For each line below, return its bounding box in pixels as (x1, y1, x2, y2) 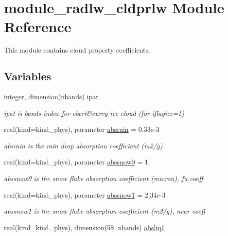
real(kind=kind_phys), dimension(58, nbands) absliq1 (4, 222, 165, 232)
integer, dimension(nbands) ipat (4, 91, 99, 102)
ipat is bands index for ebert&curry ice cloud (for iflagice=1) (4, 108, 184, 118)
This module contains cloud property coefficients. (4, 45, 150, 55)
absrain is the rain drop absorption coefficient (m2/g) (4, 140, 163, 150)
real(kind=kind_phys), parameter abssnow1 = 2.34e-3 (4, 189, 166, 200)
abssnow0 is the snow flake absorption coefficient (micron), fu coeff (4, 173, 203, 183)
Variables (4, 69, 52, 84)
